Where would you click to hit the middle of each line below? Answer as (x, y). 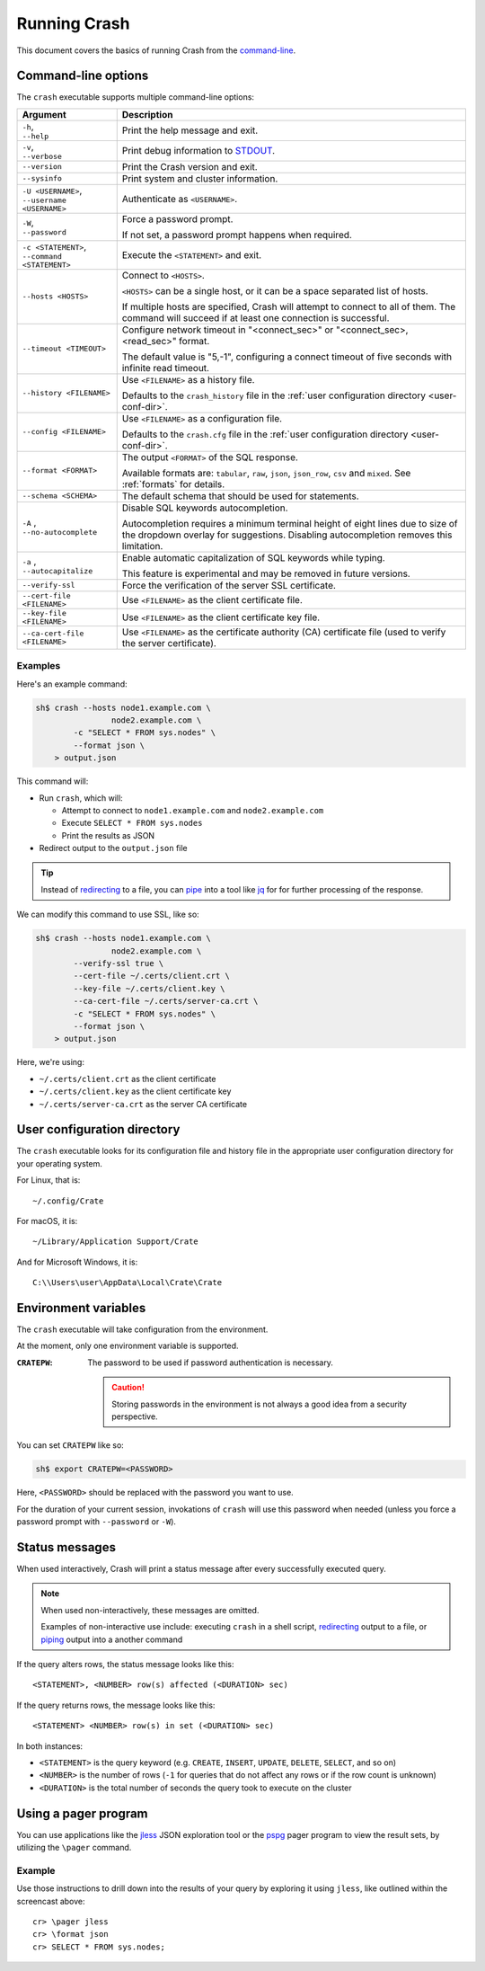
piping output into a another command (112, 1639)
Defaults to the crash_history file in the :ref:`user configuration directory (274, 395)
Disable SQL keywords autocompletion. (205, 508)
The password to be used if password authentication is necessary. (211, 1363)
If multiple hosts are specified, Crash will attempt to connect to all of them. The (289, 306)
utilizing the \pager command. (74, 1848)
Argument (44, 114)
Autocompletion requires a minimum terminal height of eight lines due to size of (290, 523)
